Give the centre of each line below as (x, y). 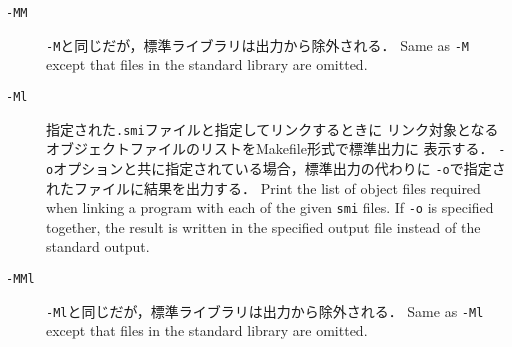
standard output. (98, 246)
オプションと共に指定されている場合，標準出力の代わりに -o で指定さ (279, 167)
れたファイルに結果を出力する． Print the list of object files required (263, 187)
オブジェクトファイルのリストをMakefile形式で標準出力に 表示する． (270, 148)
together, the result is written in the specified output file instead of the (263, 226)
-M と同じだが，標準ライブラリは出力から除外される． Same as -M (257, 44)
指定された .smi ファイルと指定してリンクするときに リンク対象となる (272, 128)
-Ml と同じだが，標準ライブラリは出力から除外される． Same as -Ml (265, 310)
